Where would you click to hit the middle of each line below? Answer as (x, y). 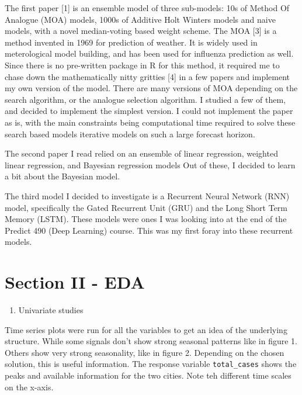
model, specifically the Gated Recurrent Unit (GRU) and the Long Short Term (146, 207)
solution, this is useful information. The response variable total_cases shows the (151, 364)
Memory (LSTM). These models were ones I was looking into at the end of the (146, 219)
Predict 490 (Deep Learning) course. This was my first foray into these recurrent (149, 230)
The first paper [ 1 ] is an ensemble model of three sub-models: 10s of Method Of (147, 8)
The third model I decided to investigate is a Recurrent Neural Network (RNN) (147, 195)
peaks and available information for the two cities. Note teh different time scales (148, 375)
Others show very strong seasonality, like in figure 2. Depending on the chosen (145, 352)
